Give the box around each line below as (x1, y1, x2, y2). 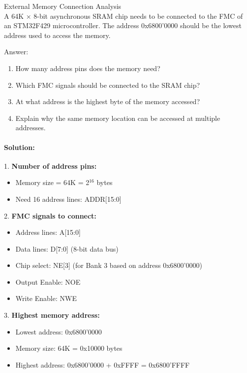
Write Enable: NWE (15, 293, 77, 303)
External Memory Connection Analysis (4, 1, 122, 11)
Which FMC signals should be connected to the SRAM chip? (15, 79, 200, 90)
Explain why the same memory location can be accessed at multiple (15, 112, 220, 123)
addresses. (15, 122, 46, 133)
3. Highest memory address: (4, 310, 100, 320)
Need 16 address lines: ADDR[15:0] (15, 193, 122, 204)
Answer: (4, 46, 29, 57)
